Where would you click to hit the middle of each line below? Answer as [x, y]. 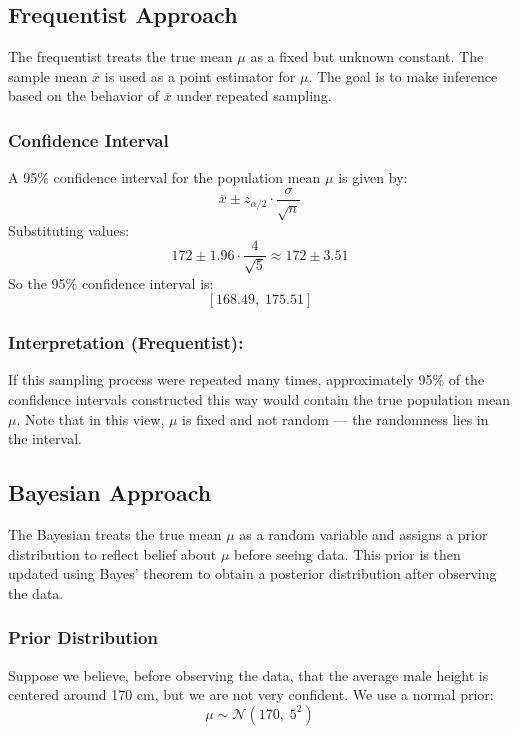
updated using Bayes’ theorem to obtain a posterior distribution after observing [252, 573]
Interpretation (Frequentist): [126, 342]
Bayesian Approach [110, 492]
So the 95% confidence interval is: [111, 282]
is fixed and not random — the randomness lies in [335, 418]
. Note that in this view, [90, 418]
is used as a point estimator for [200, 75]
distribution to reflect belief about [112, 553]
